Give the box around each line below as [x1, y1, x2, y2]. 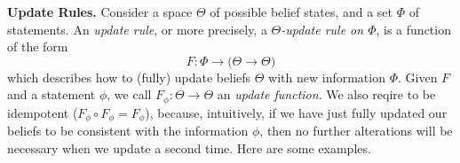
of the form [7, 37, 68, 56]
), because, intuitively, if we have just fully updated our [145, 103, 448, 121]
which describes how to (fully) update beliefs [7, 67, 251, 86]
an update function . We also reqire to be [217, 85, 436, 104]
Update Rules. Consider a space [7, 3, 193, 20]
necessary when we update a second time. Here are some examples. [7, 138, 371, 157]
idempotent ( [7, 103, 78, 121]
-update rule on [281, 19, 364, 38]
